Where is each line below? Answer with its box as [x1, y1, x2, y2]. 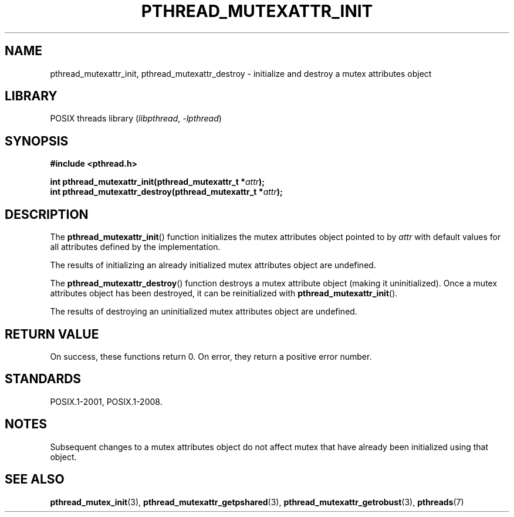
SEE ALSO [5, 472, 65, 487]
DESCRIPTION [5, 207, 89, 222]
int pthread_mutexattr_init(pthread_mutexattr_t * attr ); [50, 177, 265, 187]
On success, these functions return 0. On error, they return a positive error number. [50, 351, 372, 361]
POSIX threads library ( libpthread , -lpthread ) [50, 113, 222, 124]
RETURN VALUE [5, 326, 99, 342]
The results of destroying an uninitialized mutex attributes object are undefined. [50, 306, 357, 317]
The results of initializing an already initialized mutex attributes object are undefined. [50, 260, 376, 271]
